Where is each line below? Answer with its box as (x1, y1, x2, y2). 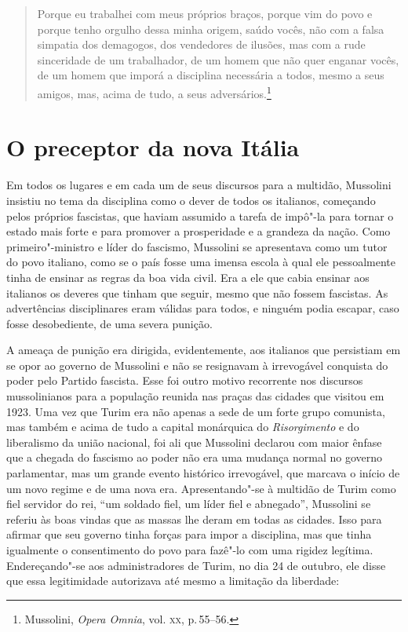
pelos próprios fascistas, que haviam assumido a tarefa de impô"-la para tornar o (6, 207, 394, 224)
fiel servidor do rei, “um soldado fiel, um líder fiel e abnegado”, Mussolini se (6, 495, 371, 512)
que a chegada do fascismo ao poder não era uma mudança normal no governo (6, 449, 383, 466)
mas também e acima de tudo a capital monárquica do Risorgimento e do (6, 418, 359, 435)
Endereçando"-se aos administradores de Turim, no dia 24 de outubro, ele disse (6, 557, 386, 573)
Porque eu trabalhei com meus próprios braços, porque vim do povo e (37, 5, 373, 21)
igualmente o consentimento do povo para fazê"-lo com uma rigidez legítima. (6, 542, 373, 557)
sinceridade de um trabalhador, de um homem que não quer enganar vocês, (37, 51, 399, 68)
